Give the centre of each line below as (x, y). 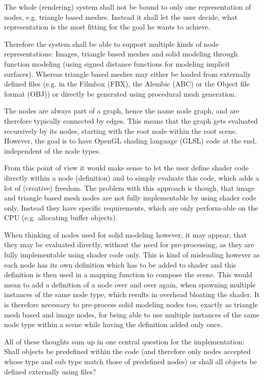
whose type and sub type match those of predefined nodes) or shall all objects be (130, 361)
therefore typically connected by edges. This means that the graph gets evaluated (131, 120)
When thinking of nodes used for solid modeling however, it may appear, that (125, 234)
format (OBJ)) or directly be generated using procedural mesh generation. (120, 93)
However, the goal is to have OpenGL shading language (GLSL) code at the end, (130, 141)
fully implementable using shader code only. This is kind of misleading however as (132, 255)
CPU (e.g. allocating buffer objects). (61, 217)
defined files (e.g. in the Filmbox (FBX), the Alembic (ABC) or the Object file (127, 84)
